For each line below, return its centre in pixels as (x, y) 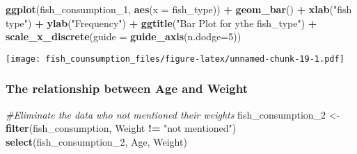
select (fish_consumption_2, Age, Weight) (96, 141)
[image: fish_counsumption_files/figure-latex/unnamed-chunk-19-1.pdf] (175, 59)
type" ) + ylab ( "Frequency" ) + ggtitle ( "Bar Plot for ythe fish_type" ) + (161, 23)
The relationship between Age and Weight (127, 88)
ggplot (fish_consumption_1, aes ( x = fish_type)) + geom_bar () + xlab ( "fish (179, 9)
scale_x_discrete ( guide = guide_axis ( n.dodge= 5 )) (124, 36)
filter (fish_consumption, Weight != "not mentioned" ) (121, 128)
